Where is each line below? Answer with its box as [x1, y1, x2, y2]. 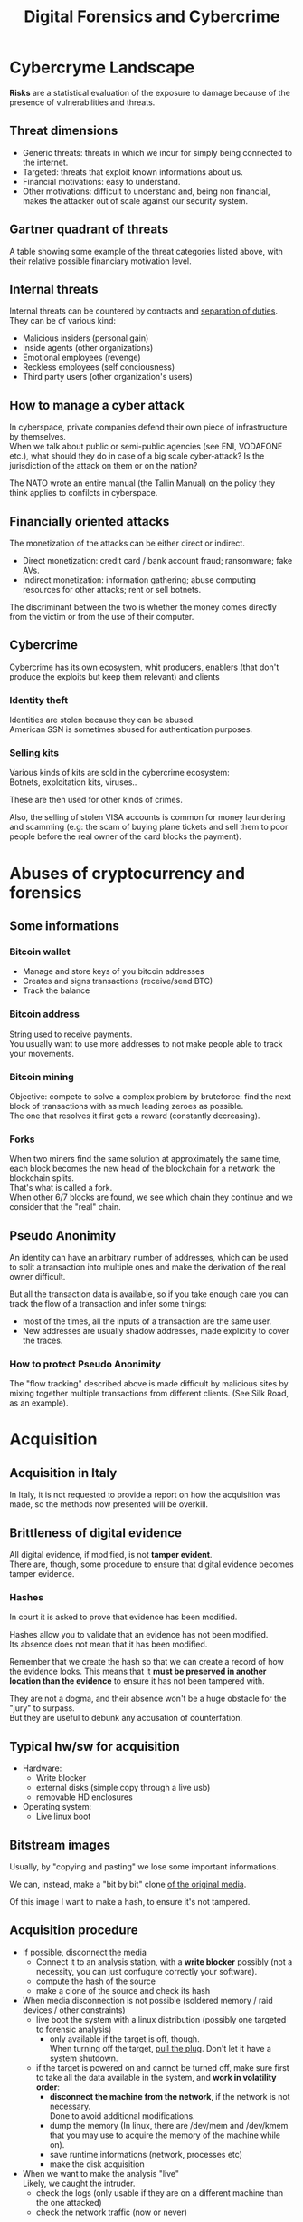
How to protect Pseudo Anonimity [9, 1357, 161, 1370]
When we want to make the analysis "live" [22, 2168, 179, 2179]
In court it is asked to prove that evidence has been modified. [9, 1611, 238, 1623]
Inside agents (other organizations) [22, 343, 154, 353]
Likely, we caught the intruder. [22, 2178, 136, 2188]
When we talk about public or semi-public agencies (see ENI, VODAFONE [9, 441, 283, 452]
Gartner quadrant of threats [9, 222, 169, 237]
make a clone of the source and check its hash [35, 1985, 211, 1995]
